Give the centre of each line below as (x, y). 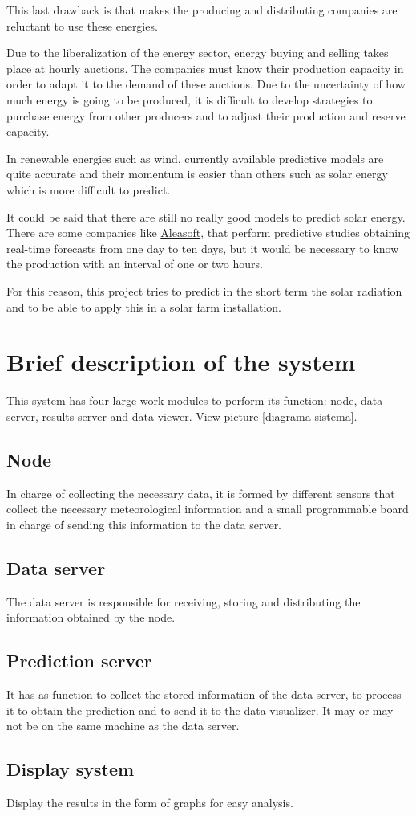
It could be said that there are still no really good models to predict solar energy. (206, 216)
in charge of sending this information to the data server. (144, 524)
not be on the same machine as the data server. (123, 726)
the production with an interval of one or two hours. (135, 264)
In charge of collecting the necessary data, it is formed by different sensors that (201, 493)
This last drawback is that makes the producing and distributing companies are (202, 10)
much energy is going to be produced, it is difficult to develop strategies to (190, 99)
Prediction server (79, 661)
